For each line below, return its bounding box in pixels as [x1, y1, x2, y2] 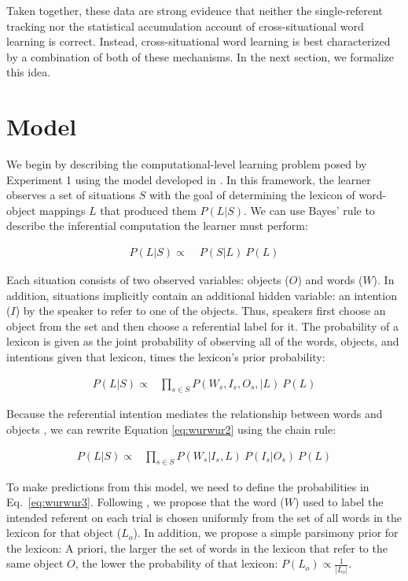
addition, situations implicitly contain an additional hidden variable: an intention [6, 287, 397, 303]
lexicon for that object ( [6, 524, 122, 541]
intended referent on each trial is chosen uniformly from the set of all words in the [6, 509, 402, 525]
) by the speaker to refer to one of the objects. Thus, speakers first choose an [15, 302, 386, 319]
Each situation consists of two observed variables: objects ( [6, 272, 289, 288]
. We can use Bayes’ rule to [244, 202, 375, 218]
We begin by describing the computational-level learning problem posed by [6, 156, 367, 172]
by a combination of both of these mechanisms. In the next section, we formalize [6, 48, 395, 65]
